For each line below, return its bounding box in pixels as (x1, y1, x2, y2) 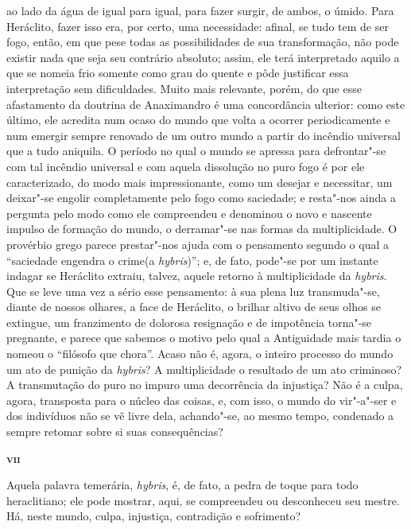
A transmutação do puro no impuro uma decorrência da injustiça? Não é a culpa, (6, 376, 403, 393)
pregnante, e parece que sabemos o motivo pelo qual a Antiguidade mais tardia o (6, 329, 401, 346)
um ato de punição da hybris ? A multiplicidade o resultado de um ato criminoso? (6, 360, 402, 377)
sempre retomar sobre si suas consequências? (6, 423, 223, 440)
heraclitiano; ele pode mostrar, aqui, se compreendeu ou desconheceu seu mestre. (6, 492, 400, 508)
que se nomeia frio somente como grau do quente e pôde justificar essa (6, 64, 349, 81)
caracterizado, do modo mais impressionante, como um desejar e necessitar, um (6, 173, 393, 190)
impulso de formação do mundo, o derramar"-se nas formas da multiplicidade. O (6, 220, 397, 237)
